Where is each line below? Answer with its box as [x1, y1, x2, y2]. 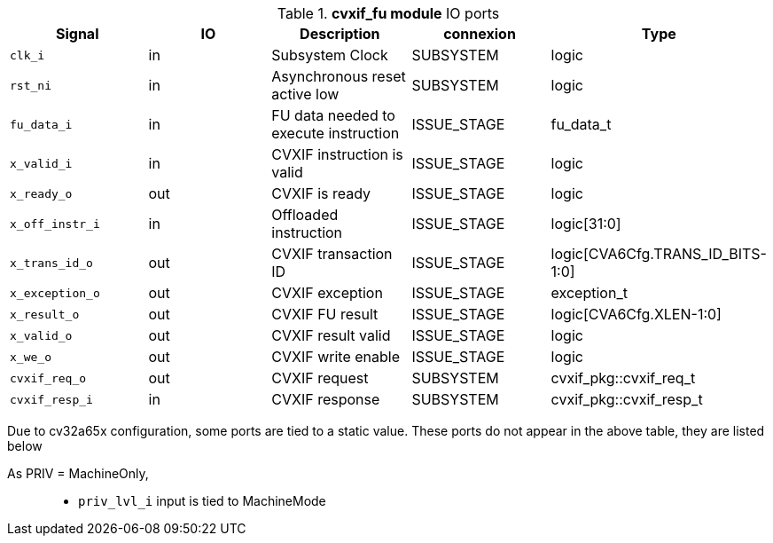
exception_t [550, 284, 628, 302]
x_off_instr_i [10, 216, 100, 231]
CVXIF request [271, 369, 369, 387]
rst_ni [10, 78, 51, 92]
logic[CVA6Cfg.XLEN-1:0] [550, 305, 722, 323]
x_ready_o [10, 186, 73, 201]
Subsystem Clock [271, 46, 388, 64]
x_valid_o [10, 328, 73, 342]
